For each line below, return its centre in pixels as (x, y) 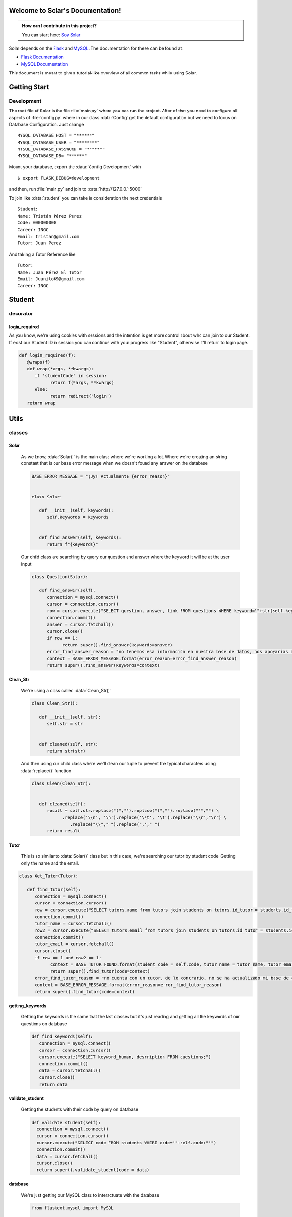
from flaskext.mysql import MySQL (73, 1208)
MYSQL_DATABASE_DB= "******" (52, 156)
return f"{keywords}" (73, 544)
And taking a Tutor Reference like (42, 254)
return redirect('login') (81, 396)
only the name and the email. (50, 863)
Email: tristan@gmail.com (49, 236)
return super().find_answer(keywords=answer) (117, 645)
